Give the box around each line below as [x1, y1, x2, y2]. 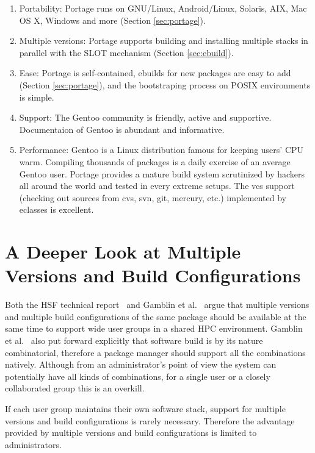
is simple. [19, 90, 54, 103]
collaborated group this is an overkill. [5, 382, 145, 394]
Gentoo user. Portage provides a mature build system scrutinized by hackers [19, 167, 305, 180]
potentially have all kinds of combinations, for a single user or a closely [5, 369, 270, 382]
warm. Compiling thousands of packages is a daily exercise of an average [19, 155, 291, 168]
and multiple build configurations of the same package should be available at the [5, 310, 306, 323]
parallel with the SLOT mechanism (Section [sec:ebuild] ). [19, 46, 234, 59]
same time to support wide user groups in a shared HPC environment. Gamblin [5, 322, 303, 335]
